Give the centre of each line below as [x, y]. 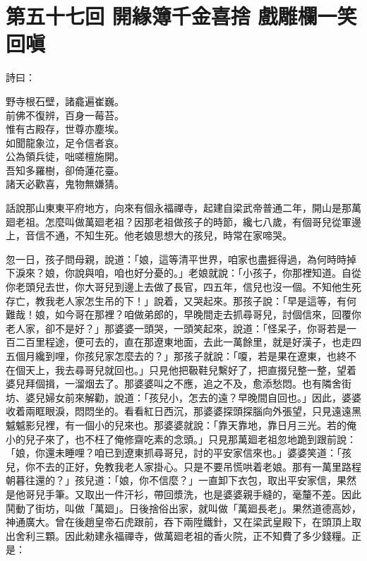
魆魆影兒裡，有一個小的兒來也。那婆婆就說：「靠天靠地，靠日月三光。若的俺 [181, 424]
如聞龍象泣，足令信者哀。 [65, 142]
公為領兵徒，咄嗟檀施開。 [65, 156]
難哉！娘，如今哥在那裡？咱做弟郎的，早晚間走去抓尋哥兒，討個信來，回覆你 [183, 314]
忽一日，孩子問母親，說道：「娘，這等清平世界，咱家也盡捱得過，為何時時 [176, 259]
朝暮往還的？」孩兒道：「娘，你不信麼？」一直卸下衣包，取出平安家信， [171, 480]
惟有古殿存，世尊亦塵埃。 [65, 129]
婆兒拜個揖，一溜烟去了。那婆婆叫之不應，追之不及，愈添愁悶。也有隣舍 [174, 384]
